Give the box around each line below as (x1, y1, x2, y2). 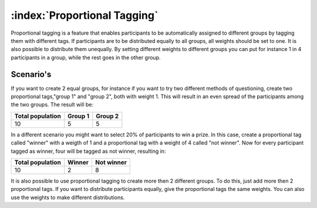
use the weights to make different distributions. (11, 194, 125, 201)
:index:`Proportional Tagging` (11, 9, 158, 22)
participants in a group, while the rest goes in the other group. (11, 53, 161, 61)
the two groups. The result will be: (11, 101, 94, 108)
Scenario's (11, 69, 52, 79)
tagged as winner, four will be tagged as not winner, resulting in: (11, 147, 166, 155)
